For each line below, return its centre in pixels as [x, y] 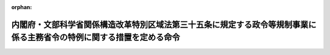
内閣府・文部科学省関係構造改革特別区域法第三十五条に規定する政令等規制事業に [164, 24]
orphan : [22, 7]
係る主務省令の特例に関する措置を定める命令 [96, 38]
